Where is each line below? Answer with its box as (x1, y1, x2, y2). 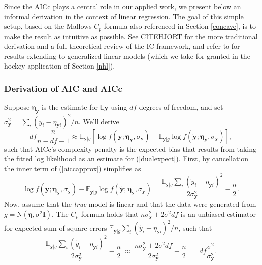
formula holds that (81, 208, 139, 219)
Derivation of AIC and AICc (4, 82, 122, 94)
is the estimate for (41, 102, 98, 112)
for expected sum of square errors (4, 222, 107, 233)
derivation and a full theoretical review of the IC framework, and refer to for (4, 41, 240, 51)
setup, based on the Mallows (4, 21, 92, 31)
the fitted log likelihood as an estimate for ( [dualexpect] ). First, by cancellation (4, 153, 249, 164)
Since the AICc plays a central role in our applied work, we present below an (4, 1, 241, 11)
